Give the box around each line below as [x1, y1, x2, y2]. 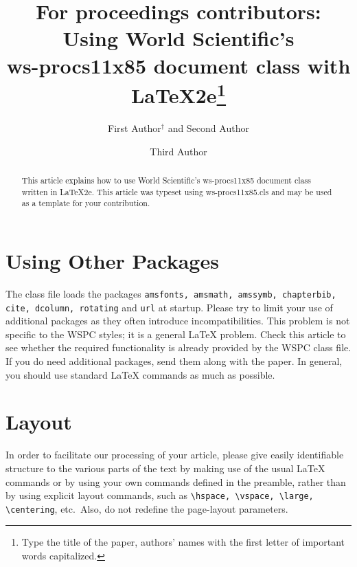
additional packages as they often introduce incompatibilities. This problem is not [5, 313, 350, 328]
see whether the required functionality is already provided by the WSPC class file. [5, 340, 352, 355]
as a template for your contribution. [21, 197, 150, 209]
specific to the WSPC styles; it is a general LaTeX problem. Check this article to [5, 326, 346, 341]
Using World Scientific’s [62, 24, 295, 52]
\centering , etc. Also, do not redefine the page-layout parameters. [5, 501, 288, 515]
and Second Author [168, 121, 249, 135]
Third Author [150, 144, 207, 158]
